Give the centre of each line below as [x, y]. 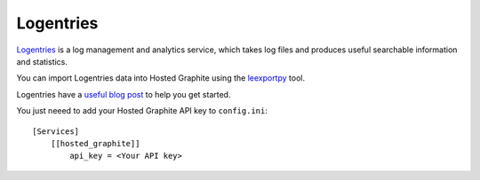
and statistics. [42, 61]
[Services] [56, 131]
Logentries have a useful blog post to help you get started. [124, 94]
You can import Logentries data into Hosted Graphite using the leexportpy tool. [161, 78]
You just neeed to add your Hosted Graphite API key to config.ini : [142, 111]
